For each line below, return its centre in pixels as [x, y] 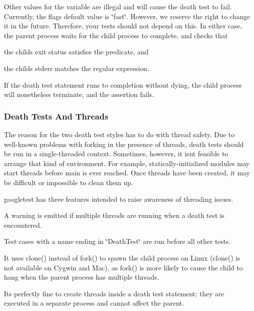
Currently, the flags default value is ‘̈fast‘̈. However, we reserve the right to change [127, 16]
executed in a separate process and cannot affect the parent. [94, 303]
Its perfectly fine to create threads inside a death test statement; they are [114, 293]
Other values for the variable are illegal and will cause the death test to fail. [118, 6]
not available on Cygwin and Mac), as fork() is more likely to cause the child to [123, 267]
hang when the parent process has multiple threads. [81, 277]
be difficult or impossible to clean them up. [69, 182]
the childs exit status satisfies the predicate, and [76, 52]
